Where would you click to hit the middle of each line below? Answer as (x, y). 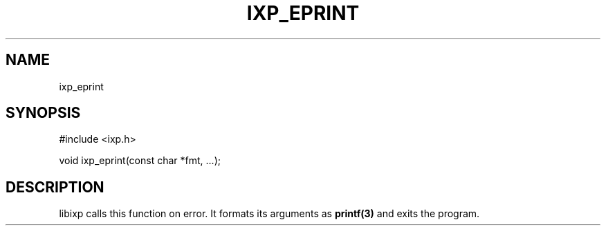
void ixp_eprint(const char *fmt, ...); (140, 161)
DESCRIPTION (55, 187)
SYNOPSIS (43, 113)
